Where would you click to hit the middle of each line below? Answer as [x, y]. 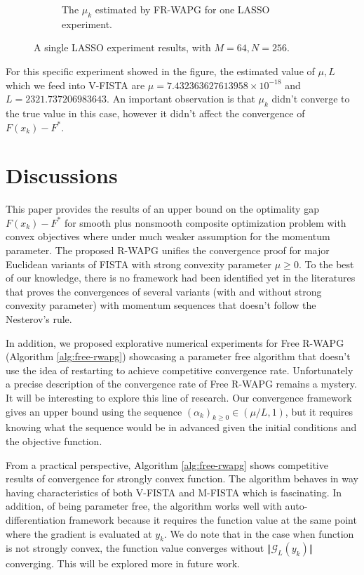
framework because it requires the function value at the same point [213, 519]
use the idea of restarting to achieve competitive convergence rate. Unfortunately [180, 370]
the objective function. [54, 441]
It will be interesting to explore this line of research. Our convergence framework [179, 397]
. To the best [326, 264]
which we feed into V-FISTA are [75, 85]
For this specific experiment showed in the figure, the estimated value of [160, 71]
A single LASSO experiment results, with [122, 47]
